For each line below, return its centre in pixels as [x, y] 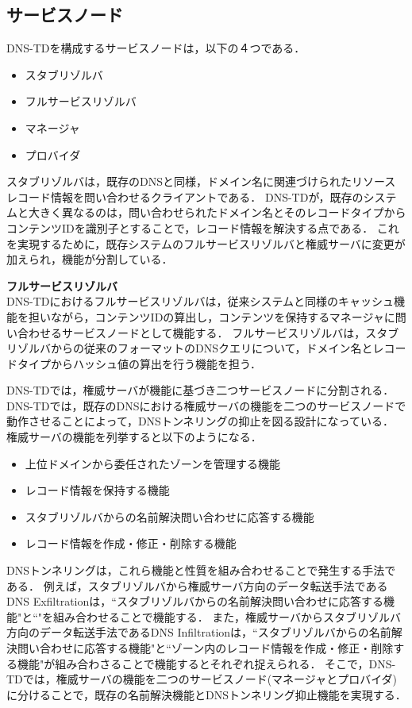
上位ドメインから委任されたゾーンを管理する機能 [153, 463]
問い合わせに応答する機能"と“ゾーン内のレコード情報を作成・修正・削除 [205, 648]
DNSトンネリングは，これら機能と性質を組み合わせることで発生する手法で [201, 570]
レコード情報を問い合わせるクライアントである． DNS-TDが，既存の [185, 196]
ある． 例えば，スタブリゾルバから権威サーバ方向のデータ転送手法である [197, 585]
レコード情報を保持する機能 [97, 490]
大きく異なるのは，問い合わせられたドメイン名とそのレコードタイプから [217, 212]
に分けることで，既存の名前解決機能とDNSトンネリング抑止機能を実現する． [206, 694]
